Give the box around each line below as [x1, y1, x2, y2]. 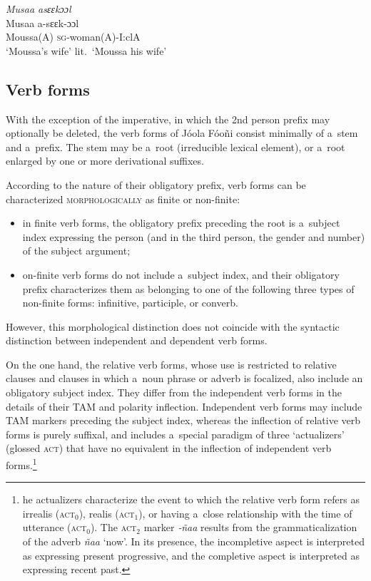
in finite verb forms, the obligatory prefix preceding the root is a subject [22, 215, 340, 230]
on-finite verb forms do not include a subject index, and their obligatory [22, 267, 340, 282]
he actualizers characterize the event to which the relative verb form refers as [22, 492, 360, 507]
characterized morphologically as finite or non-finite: [6, 191, 240, 206]
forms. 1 [6, 456, 37, 472]
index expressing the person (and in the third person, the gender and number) [22, 229, 365, 244]
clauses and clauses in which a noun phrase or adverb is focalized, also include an [6, 371, 363, 386]
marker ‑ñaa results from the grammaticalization [143, 520, 357, 535]
